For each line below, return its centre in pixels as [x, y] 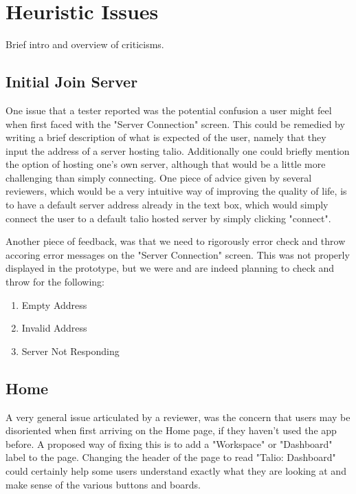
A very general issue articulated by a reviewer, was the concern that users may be [178, 417]
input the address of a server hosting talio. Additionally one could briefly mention [178, 150]
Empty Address [54, 304]
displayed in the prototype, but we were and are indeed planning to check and [170, 268]
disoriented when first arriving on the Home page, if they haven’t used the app [171, 430]
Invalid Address [54, 328]
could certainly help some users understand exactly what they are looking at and [176, 471]
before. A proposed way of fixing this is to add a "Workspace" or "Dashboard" [169, 443]
